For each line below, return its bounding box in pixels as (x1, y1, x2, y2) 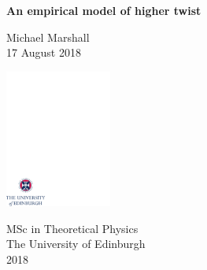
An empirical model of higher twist (6, 2, 201, 18)
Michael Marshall (6, 28, 90, 45)
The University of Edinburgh (6, 235, 146, 252)
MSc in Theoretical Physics (6, 220, 139, 236)
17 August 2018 (6, 44, 81, 61)
